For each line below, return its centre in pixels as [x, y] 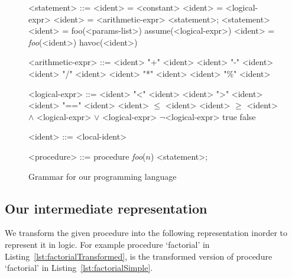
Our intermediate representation [106, 208]
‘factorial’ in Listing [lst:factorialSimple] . [79, 268]
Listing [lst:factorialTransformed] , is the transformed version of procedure [139, 256]
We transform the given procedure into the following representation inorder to [146, 233]
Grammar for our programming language [103, 176]
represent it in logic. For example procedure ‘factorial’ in [107, 244]
